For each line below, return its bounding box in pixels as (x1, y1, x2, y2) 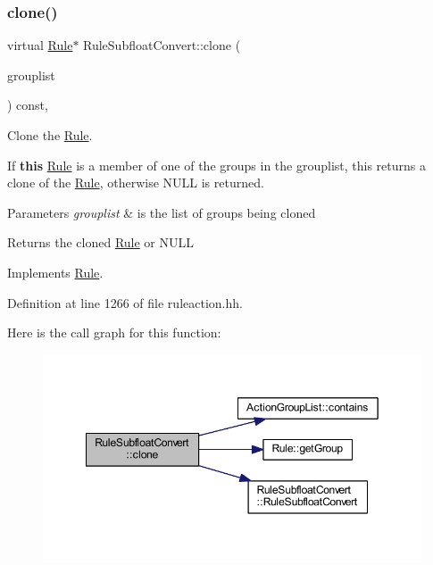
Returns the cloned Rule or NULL (7, 233, 194, 252)
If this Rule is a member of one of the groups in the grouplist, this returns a (7, 155, 426, 174)
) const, (7, 96, 48, 114)
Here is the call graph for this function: (7, 323, 221, 342)
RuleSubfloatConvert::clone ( (83, 36, 241, 54)
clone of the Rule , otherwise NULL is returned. (7, 173, 264, 192)
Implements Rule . (7, 262, 104, 281)
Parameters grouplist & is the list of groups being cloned (7, 203, 316, 221)
